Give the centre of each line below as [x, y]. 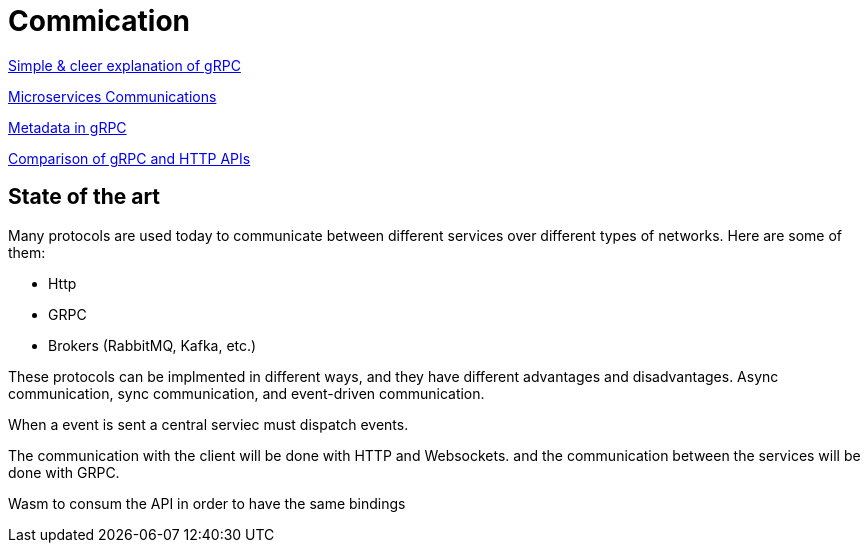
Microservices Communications [112, 96]
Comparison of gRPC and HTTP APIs [129, 158]
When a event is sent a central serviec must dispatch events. [208, 424]
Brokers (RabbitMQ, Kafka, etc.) [152, 345]
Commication [99, 21]
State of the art [84, 197]
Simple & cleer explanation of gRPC [124, 65]
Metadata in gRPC [67, 127]
